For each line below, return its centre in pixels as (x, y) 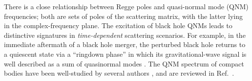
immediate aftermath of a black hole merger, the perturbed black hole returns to (125, 44)
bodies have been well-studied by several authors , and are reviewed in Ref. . (119, 73)
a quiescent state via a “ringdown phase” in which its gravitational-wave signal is (125, 54)
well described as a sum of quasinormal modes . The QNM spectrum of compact (124, 63)
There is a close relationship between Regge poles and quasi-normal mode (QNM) (126, 6)
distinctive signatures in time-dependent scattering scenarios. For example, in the (125, 35)
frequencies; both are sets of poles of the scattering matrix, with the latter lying (124, 16)
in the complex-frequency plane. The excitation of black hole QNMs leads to (118, 25)
